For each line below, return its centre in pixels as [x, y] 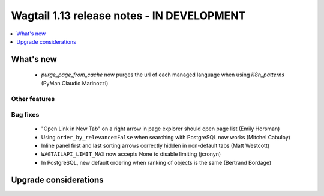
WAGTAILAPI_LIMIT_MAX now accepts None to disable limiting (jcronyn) [131, 154]
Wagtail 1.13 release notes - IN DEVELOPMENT [128, 16]
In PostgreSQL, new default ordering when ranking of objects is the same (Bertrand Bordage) [156, 162]
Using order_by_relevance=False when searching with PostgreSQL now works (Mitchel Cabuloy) [166, 137]
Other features [33, 99]
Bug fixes [25, 115]
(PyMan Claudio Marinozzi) [75, 83]
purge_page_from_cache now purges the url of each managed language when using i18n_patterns [163, 75]
